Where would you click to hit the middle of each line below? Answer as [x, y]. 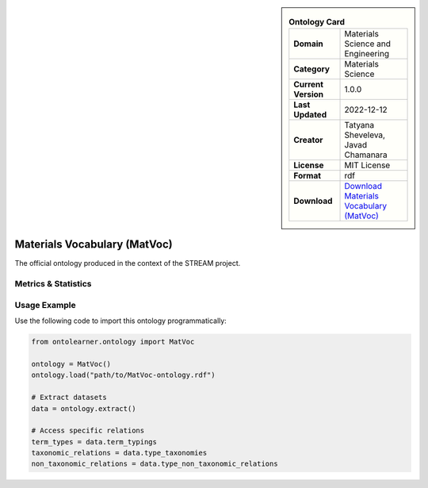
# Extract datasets [69, 398]
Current [309, 85]
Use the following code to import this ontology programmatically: [121, 321]
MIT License [367, 165]
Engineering [367, 54]
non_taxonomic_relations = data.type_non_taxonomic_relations [155, 464]
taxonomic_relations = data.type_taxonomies [119, 453]
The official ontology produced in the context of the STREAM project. [128, 263]
